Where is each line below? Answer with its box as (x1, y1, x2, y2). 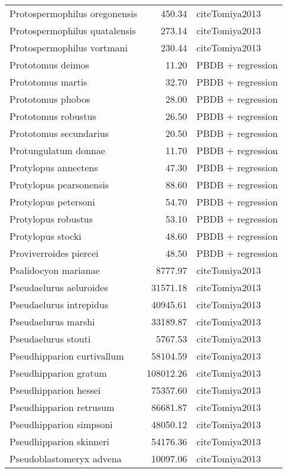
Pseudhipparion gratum (9, 366, 107, 380)
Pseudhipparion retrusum (9, 400, 115, 414)
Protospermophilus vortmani (9, 41, 128, 54)
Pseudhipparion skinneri (9, 435, 109, 448)
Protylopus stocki (9, 229, 81, 243)
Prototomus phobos (9, 92, 90, 106)
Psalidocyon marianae (9, 263, 100, 277)
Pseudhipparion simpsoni (9, 417, 113, 431)
